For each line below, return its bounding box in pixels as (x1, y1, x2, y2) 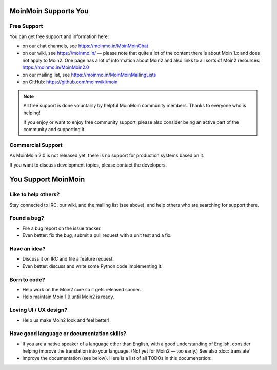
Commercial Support (9, 141, 63, 149)
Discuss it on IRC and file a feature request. (22, 256, 114, 262)
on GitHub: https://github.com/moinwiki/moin (22, 79, 118, 85)
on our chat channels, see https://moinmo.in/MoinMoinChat (22, 43, 148, 49)
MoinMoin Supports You (9, 7, 89, 15)
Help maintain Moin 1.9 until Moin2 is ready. (22, 293, 115, 300)
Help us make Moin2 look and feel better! (22, 317, 110, 323)
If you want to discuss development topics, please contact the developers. (9, 162, 167, 168)
